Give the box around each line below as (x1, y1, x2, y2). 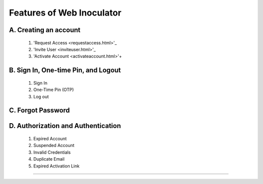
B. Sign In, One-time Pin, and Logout (9, 66, 121, 74)
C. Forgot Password (9, 106, 70, 114)
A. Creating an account (9, 26, 81, 34)
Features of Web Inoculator (9, 7, 122, 18)
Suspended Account (33, 143, 75, 148)
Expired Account (33, 135, 67, 141)
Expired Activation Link (33, 163, 80, 169)
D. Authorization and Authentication (9, 122, 121, 130)
